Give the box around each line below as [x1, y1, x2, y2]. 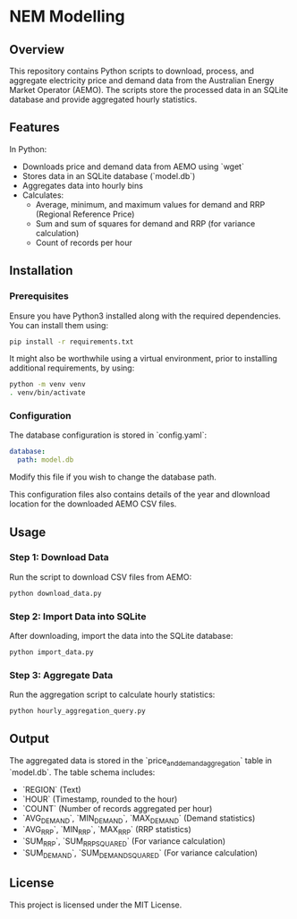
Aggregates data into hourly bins [21, 180, 143, 191]
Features [9, 120, 60, 135]
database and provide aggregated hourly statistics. [9, 94, 198, 105]
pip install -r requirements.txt [9, 337, 134, 346]
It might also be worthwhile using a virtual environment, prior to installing [9, 353, 277, 364]
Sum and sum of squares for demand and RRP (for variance [35, 217, 256, 229]
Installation [9, 263, 73, 278]
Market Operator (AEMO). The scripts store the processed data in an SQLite [9, 85, 289, 95]
